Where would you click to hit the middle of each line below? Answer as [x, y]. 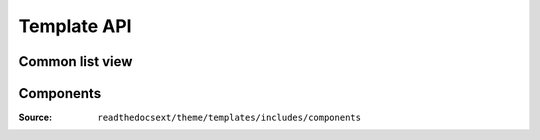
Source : [35, 117]
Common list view [75, 61]
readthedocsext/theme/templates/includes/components [229, 118]
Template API [75, 26]
